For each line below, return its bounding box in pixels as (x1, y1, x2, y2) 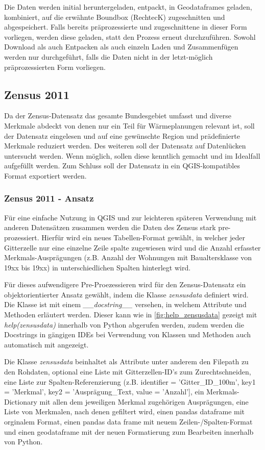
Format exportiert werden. (4, 170, 87, 181)
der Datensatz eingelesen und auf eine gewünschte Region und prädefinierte (4, 130, 240, 141)
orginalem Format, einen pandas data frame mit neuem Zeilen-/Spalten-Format (4, 416, 253, 427)
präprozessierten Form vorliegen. (4, 61, 106, 72)
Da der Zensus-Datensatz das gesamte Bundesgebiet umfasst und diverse (4, 110, 232, 121)
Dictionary (4, 396, 37, 407)
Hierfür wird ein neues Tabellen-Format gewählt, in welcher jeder (41, 232, 246, 242)
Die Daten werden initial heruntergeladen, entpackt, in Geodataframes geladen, (4, 2, 252, 12)
